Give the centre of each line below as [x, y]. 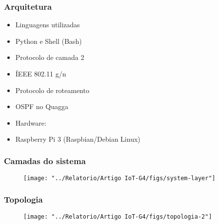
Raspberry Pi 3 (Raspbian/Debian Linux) [78, 139]
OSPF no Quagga [42, 106]
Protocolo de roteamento [52, 90]
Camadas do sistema [45, 160]
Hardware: [31, 122]
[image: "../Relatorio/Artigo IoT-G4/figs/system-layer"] [119, 178]
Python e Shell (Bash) [49, 41]
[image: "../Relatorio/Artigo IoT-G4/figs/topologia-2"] [118, 217]
